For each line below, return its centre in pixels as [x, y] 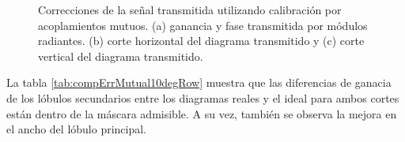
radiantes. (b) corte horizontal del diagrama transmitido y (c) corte [201, 41]
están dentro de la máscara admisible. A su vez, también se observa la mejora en [202, 113]
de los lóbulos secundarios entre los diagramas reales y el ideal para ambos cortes [203, 97]
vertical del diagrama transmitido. [121, 56]
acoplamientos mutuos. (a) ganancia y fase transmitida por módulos [203, 25]
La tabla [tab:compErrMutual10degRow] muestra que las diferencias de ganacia [199, 82]
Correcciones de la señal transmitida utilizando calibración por [190, 9]
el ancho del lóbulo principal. [77, 129]
